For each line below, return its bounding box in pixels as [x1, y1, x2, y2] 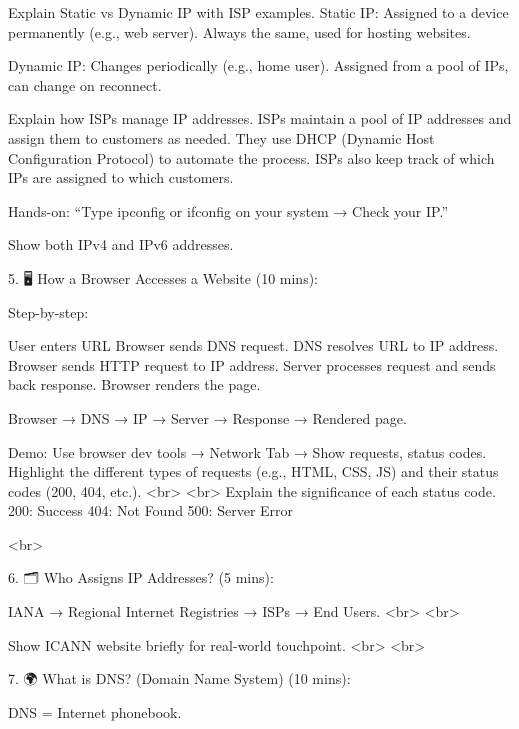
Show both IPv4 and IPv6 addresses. [8, 234, 234, 255]
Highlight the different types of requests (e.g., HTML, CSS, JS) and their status [8, 461, 499, 482]
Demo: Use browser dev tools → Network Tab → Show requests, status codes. [8, 441, 487, 462]
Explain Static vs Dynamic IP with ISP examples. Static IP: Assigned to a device [8, 2, 509, 22]
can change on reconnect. [8, 74, 162, 95]
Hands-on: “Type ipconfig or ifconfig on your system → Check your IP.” [8, 200, 448, 221]
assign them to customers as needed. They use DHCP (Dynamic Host [8, 127, 435, 148]
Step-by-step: [8, 301, 89, 322]
